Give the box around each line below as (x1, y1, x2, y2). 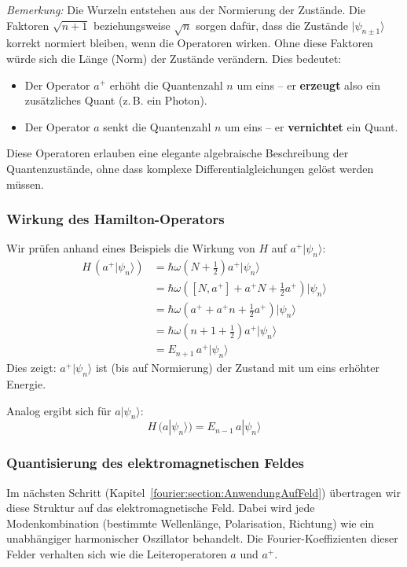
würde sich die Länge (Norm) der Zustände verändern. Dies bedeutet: (6, 50, 342, 66)
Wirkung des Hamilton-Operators (6, 209, 225, 229)
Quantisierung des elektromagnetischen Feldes (6, 453, 304, 473)
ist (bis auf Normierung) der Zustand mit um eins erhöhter (95, 359, 379, 376)
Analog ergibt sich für (6, 402, 112, 418)
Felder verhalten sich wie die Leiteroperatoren (6, 545, 227, 561)
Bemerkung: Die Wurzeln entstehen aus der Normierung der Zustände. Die (6, 2, 365, 17)
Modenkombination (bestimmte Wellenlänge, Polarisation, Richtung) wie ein (6, 514, 375, 531)
